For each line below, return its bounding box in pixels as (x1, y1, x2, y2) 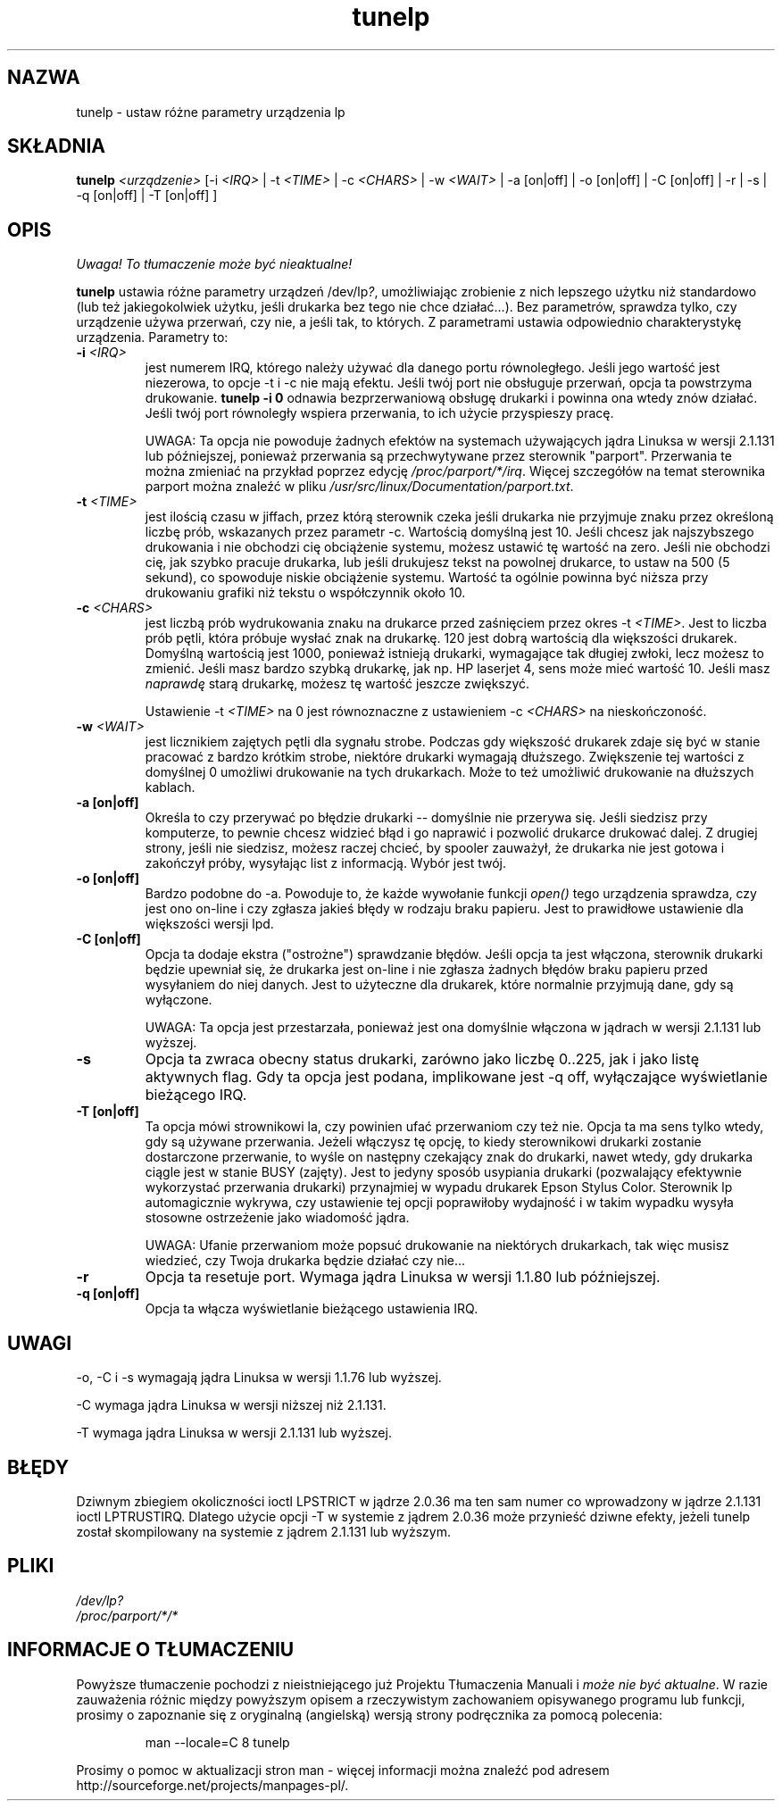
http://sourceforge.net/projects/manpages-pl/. (76, 1777, 349, 1793)
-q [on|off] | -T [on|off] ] (76, 187, 218, 204)
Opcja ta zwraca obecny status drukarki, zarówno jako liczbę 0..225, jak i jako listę (145, 1050, 699, 1069)
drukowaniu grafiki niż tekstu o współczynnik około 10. (145, 585, 466, 601)
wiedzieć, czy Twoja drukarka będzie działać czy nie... (145, 1253, 466, 1269)
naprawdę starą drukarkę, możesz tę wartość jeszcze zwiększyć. (145, 676, 530, 692)
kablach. (145, 779, 195, 796)
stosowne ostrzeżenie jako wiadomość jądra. (145, 1210, 410, 1226)
